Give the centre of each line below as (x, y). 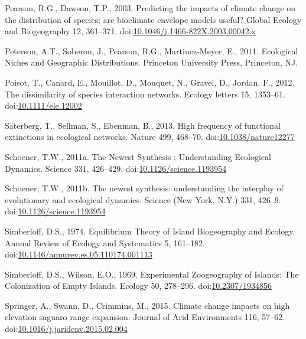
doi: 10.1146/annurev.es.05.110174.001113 (79, 254)
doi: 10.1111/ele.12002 (43, 105)
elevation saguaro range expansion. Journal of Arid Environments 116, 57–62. (145, 317)
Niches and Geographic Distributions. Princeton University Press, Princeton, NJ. (152, 62)
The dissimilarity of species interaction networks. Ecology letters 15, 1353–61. (145, 94)
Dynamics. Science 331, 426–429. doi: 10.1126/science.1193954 (116, 168)
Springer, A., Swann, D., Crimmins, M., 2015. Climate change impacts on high (147, 305)
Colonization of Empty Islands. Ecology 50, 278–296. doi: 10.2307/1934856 (139, 286)
